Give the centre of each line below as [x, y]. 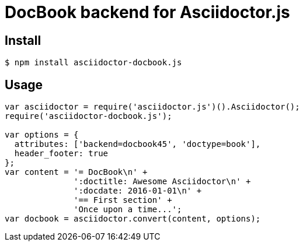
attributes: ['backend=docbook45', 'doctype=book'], [137, 144]
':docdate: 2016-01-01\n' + [138, 191]
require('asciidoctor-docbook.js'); [88, 116]
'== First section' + [123, 200]
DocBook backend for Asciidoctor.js [147, 12]
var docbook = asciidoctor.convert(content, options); [133, 219]
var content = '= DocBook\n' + [76, 172]
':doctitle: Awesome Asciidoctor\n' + [162, 182]
